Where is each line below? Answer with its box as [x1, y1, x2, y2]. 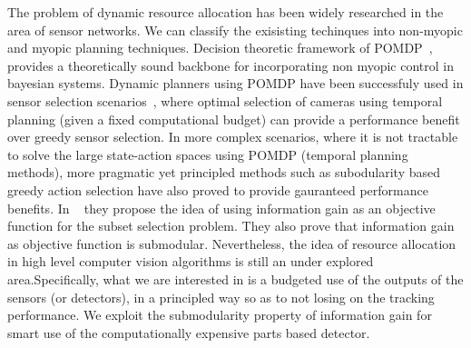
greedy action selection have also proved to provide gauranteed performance [7, 180, 428, 199]
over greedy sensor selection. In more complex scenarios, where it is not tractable [7, 127, 458, 146]
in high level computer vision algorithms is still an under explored [7, 252, 374, 271]
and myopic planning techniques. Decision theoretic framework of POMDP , [7, 38, 433, 57]
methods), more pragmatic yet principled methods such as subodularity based [7, 163, 441, 182]
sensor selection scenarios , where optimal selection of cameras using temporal [7, 91, 443, 110]
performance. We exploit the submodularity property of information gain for [7, 305, 432, 324]
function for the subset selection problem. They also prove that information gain [7, 216, 455, 235]
